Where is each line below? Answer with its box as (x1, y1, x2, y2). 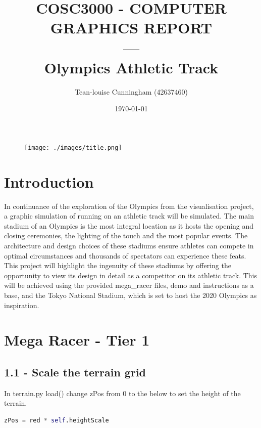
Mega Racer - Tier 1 (4, 329, 150, 350)
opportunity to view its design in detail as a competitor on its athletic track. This (4, 270, 257, 280)
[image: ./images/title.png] (24, 144, 122, 151)
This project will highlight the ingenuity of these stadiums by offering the (4, 260, 231, 271)
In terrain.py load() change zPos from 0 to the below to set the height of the (4, 388, 241, 398)
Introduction (4, 171, 94, 192)
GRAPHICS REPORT (50, 17, 213, 38)
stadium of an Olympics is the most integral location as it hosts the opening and (4, 220, 254, 231)
